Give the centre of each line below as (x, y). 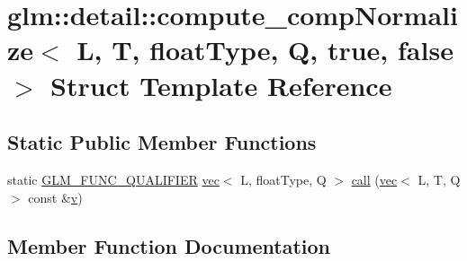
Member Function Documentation (169, 245)
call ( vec (374, 179)
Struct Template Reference (221, 85)
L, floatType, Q (283, 179)
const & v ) (55, 197)
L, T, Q (439, 179)
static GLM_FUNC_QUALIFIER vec (113, 179)
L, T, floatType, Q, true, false (265, 50)
